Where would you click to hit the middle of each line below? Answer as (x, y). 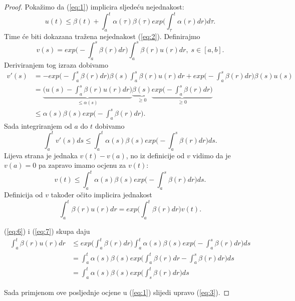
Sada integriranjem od (38, 125)
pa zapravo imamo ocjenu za (82, 165)
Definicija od (24, 195)
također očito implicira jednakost (101, 195)
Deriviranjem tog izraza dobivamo (56, 64)
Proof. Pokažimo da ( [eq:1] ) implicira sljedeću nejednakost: (94, 7)
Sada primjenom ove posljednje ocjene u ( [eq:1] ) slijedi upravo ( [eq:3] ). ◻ (117, 292)
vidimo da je (212, 155)
